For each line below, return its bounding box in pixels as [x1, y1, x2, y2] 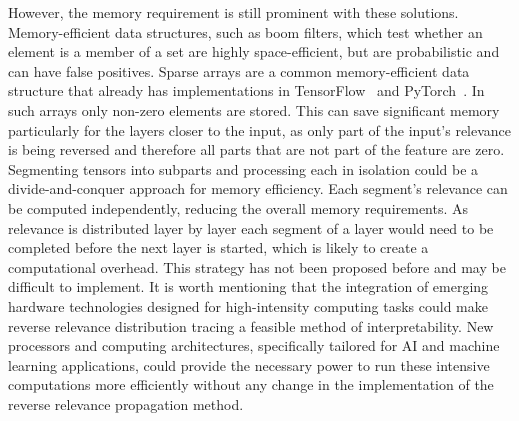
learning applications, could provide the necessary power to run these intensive [8, 354, 490, 375]
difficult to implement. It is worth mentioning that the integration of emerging [8, 276, 489, 297]
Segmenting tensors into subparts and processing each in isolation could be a [8, 158, 479, 179]
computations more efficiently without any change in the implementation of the [8, 374, 494, 395]
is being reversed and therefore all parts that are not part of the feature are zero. [8, 139, 505, 160]
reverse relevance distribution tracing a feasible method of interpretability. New [8, 315, 494, 336]
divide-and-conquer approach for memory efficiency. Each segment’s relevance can [8, 178, 508, 199]
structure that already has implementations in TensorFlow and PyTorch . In [8, 80, 485, 101]
